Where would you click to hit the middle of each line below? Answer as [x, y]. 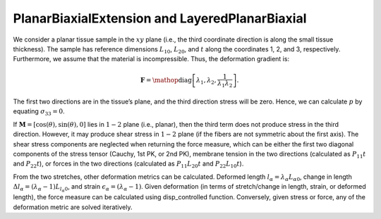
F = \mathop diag [166, 80]
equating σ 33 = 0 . [39, 112]
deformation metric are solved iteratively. [73, 207]
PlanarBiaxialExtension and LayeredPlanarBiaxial [160, 18]
